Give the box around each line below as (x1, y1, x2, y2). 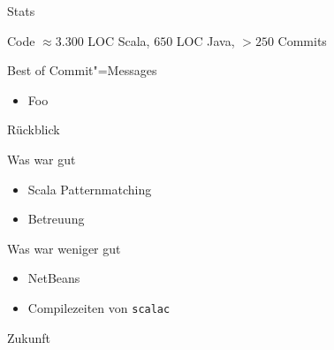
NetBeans (27, 269, 80, 287)
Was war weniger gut (7, 239, 121, 257)
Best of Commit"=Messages (7, 61, 157, 80)
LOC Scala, (87, 31, 150, 49)
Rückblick (7, 120, 60, 139)
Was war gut (7, 149, 76, 168)
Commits (277, 31, 327, 49)
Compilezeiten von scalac (27, 298, 171, 316)
